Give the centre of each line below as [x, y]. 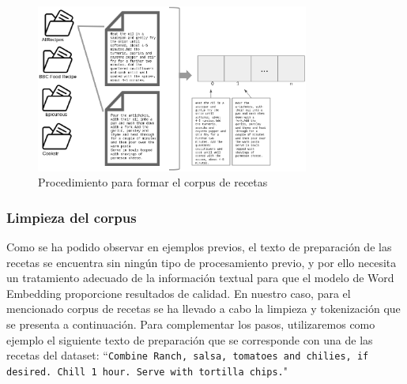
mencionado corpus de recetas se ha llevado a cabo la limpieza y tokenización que [203, 309]
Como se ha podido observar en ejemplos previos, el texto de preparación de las [199, 247]
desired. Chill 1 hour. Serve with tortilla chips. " [147, 370]
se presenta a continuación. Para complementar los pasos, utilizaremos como [191, 324]
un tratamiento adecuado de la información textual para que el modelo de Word [200, 278]
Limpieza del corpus [72, 217]
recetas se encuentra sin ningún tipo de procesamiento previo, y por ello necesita [202, 262]
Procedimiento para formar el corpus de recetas [153, 182]
